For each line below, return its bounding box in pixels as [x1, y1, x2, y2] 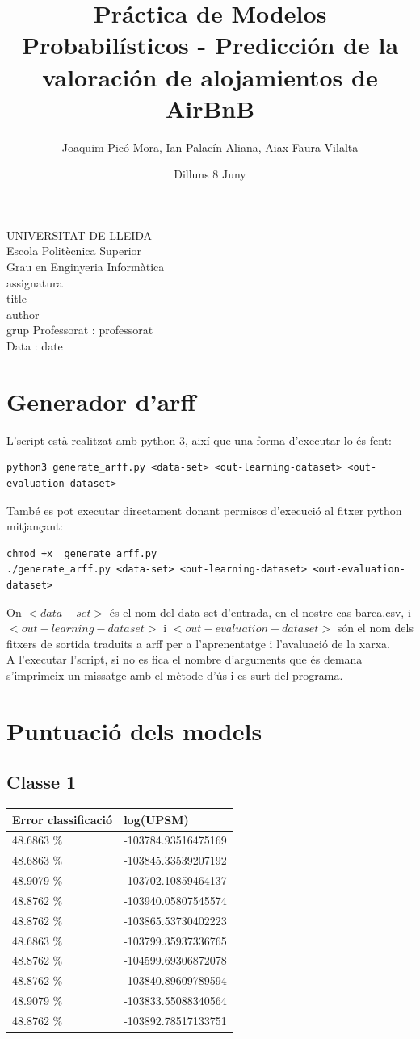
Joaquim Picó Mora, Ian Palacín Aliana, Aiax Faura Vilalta [61, 138, 359, 155]
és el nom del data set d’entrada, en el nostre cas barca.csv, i [109, 603, 411, 620]
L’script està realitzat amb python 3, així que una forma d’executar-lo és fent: [6, 431, 392, 448]
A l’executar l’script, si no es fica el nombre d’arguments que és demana [6, 651, 363, 668]
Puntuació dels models [6, 714, 262, 747]
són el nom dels [337, 619, 414, 636]
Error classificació [12, 811, 113, 827]
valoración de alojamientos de [42, 60, 378, 93]
